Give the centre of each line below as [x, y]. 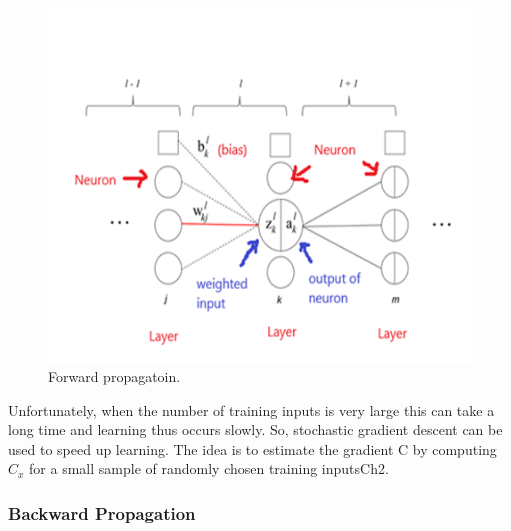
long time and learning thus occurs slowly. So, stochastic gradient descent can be [255, 429]
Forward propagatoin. [114, 376]
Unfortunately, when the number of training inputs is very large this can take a [251, 409]
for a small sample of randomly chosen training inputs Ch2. [209, 468]
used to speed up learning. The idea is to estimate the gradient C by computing [252, 448]
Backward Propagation [102, 513]
